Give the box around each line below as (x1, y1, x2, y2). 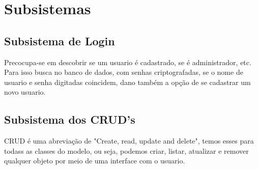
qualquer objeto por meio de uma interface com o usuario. (4, 155, 185, 166)
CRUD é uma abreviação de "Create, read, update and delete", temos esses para (4, 135, 254, 146)
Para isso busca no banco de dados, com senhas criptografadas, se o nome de (4, 67, 243, 77)
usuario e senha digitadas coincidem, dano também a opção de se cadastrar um (4, 76, 251, 87)
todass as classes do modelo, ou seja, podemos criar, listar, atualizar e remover (4, 145, 249, 156)
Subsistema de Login (4, 33, 115, 48)
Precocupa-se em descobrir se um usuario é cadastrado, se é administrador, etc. (4, 57, 251, 67)
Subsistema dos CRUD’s (4, 111, 135, 127)
